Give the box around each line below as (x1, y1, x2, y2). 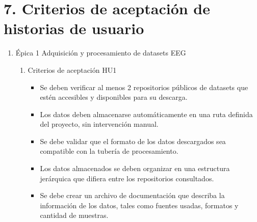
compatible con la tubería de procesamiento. (40, 146, 178, 156)
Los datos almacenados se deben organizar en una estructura (40, 163, 230, 174)
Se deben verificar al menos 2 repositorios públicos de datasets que (40, 81, 248, 92)
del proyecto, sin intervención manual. (40, 119, 159, 129)
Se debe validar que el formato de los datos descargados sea (40, 135, 226, 146)
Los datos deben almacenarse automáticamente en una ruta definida (40, 108, 253, 119)
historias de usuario (4, 18, 144, 39)
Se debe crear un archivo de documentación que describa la (40, 190, 225, 201)
